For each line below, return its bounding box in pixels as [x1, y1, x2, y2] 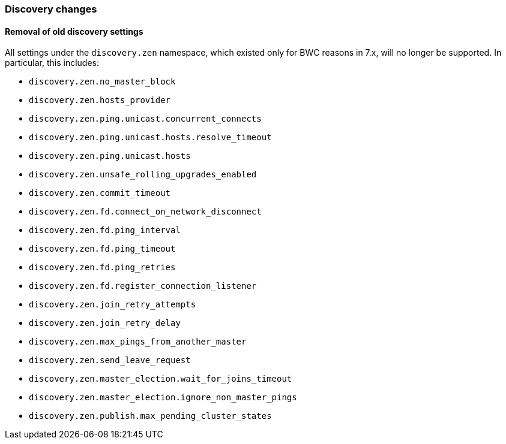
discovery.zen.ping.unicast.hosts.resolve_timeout [29, 132, 272, 143]
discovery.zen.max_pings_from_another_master [29, 337, 247, 347]
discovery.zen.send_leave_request [29, 355, 191, 366]
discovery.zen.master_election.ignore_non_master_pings [29, 392, 297, 403]
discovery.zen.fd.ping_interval [29, 225, 181, 235]
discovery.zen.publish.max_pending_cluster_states [29, 411, 272, 421]
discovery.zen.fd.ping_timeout [29, 244, 176, 254]
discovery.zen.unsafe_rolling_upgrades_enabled [29, 170, 257, 180]
